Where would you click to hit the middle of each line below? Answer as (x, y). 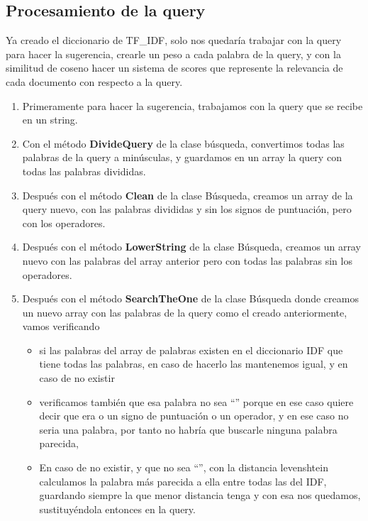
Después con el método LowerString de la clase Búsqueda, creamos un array (191, 247)
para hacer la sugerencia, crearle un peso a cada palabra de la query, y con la (173, 54)
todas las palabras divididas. (84, 171)
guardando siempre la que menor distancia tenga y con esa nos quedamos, (200, 495)
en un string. (50, 120)
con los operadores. (64, 223)
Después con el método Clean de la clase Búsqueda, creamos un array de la (188, 195)
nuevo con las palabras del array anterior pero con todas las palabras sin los (187, 260)
